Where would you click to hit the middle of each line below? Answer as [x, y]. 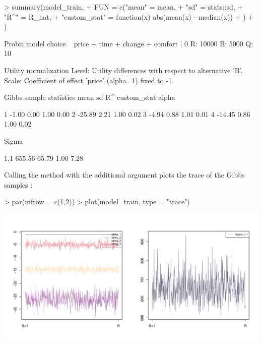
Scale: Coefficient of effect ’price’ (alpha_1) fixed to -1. [89, 80]
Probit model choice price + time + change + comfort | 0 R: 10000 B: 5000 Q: [129, 43]
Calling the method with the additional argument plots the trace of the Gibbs [124, 175]
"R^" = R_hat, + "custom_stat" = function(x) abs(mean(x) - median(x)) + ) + [129, 16]
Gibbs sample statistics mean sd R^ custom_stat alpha [90, 97]
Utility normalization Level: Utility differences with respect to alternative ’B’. [123, 70]
